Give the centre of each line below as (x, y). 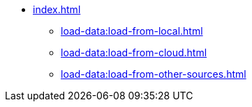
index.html (57, 9)
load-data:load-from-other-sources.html (154, 74)
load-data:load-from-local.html (132, 31)
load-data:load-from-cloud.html (134, 52)
